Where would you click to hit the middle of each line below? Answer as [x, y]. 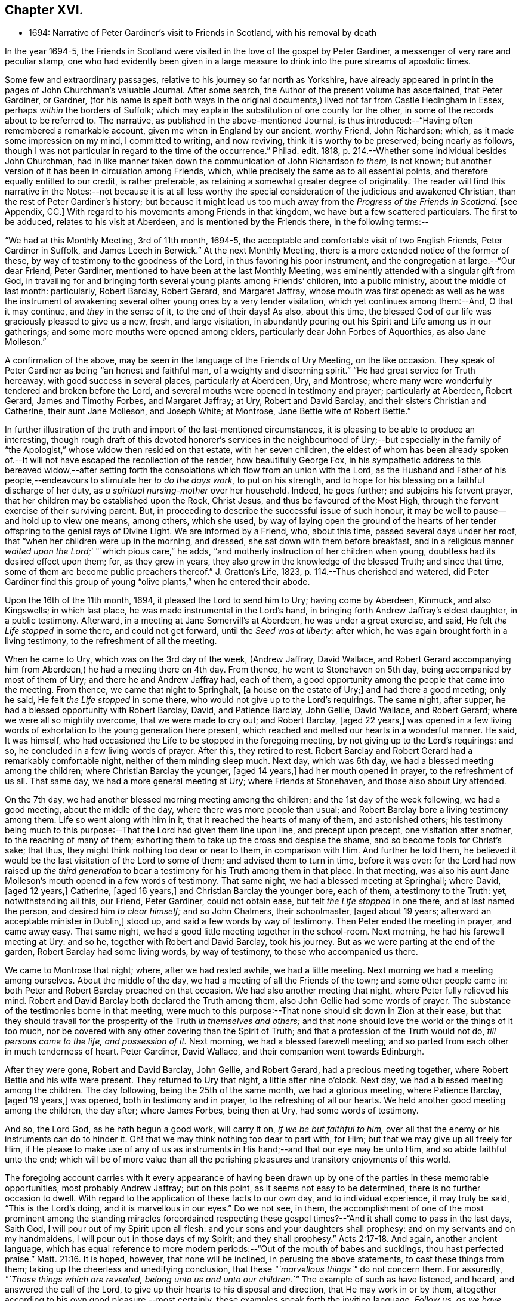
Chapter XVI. [44, 10]
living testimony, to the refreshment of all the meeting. [111, 641]
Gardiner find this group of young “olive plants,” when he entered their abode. [157, 582]
